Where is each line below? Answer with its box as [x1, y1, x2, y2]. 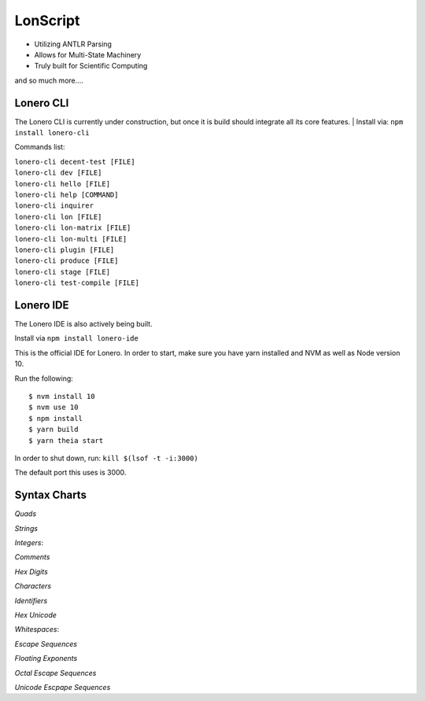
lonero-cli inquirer [14, 201, 94, 210]
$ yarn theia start [28, 436, 104, 445]
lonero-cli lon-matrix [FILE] [14, 223, 131, 232]
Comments [14, 552, 50, 562]
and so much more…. [14, 76, 84, 85]
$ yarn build [28, 425, 79, 434]
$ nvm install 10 [28, 392, 95, 400]
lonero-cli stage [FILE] [14, 267, 110, 276]
